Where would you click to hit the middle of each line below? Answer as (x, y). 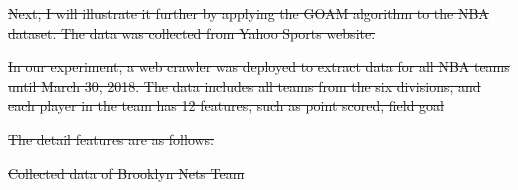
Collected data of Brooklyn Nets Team (126, 172)
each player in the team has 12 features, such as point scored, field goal (226, 105)
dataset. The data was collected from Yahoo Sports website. (192, 32)
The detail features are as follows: (111, 138)
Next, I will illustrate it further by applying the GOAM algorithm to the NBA (248, 13)
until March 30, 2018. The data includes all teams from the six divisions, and (244, 85)
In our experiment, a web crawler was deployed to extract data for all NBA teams (259, 66)
